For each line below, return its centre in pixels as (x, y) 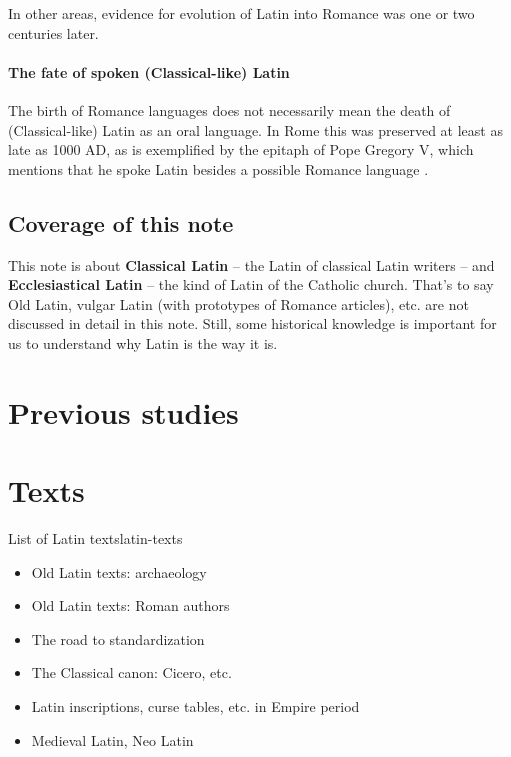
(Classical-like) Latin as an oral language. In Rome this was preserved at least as (255, 129)
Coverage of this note (121, 222)
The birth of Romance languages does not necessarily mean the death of (229, 109)
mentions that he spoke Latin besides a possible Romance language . (218, 168)
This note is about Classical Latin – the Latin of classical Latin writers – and (251, 264)
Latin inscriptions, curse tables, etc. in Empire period (195, 706)
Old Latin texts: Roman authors (130, 605)
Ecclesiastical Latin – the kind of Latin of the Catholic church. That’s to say (251, 284)
